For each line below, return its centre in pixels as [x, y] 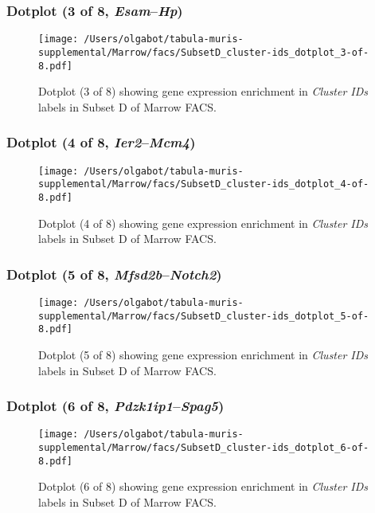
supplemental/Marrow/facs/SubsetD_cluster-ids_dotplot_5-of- [204, 316]
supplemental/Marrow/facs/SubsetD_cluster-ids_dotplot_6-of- [204, 448]
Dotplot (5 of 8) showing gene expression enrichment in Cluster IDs [203, 354]
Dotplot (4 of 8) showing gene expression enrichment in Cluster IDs [203, 223]
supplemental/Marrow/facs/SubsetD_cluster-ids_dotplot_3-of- [204, 52]
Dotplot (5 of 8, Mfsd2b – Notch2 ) [114, 274]
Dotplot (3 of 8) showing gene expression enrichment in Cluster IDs [203, 91]
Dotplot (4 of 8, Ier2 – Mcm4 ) [101, 142]
